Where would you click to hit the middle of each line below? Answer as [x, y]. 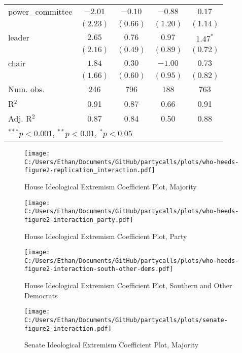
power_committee [40, 11]
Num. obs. [26, 89]
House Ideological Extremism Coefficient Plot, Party [106, 236]
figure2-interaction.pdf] [68, 328]
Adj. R [20, 118]
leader [19, 37]
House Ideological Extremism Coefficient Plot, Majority [111, 186]
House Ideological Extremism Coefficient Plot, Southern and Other [128, 285]
